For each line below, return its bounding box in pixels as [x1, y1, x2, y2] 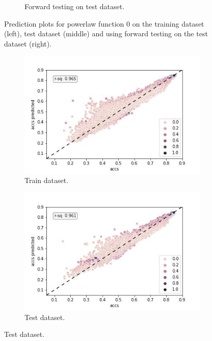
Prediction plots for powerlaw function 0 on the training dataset [4, 18, 204, 29]
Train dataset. [24, 175, 69, 186]
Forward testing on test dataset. [24, 1, 125, 11]
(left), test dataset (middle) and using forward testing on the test [4, 28, 208, 39]
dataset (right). [4, 38, 52, 49]
